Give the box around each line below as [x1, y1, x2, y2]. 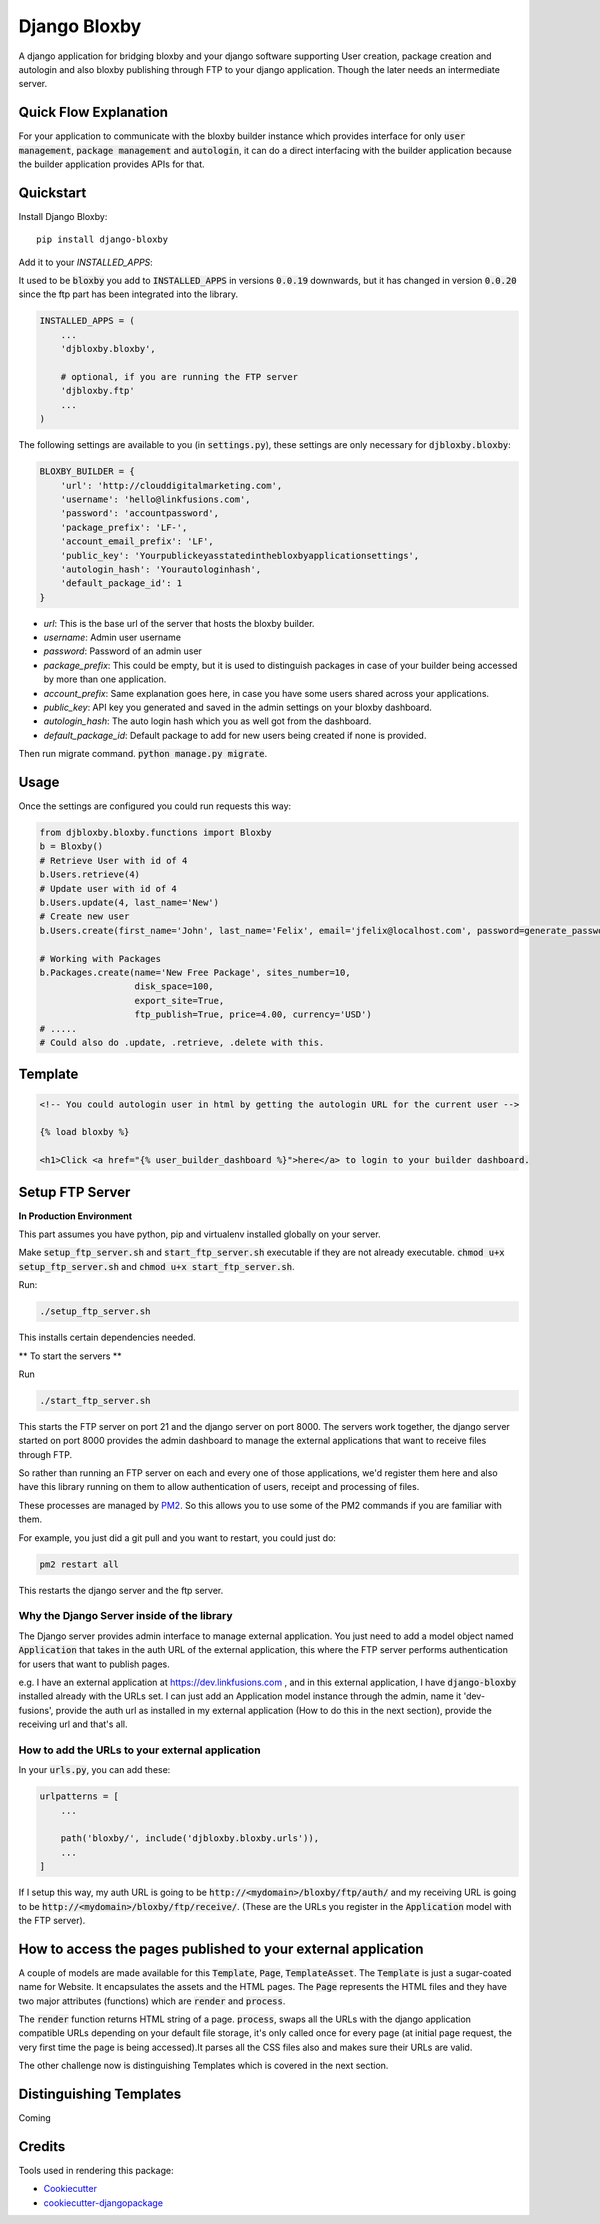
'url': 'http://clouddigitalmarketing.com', [60, 480, 283, 491]
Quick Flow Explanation [18, 104, 169, 121]
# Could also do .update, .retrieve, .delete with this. [39, 1036, 325, 1048]
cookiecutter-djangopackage [43, 2196, 164, 2209]
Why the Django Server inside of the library [18, 1609, 234, 1623]
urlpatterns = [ [39, 1791, 120, 1802]
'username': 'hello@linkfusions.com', [60, 493, 251, 505]
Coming [18, 2112, 52, 2124]
